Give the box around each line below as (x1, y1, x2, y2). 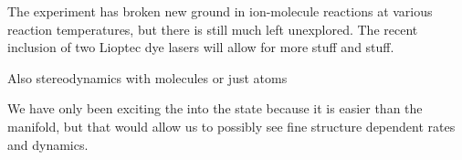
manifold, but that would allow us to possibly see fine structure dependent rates (7, 116, 456, 135)
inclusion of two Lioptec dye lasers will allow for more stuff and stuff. (7, 37, 394, 57)
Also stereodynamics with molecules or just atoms (7, 68, 288, 87)
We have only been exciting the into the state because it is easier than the (7, 99, 423, 118)
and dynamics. (7, 134, 89, 154)
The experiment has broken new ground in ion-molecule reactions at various (7, 2, 433, 20)
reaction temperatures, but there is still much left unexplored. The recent (7, 19, 418, 38)
